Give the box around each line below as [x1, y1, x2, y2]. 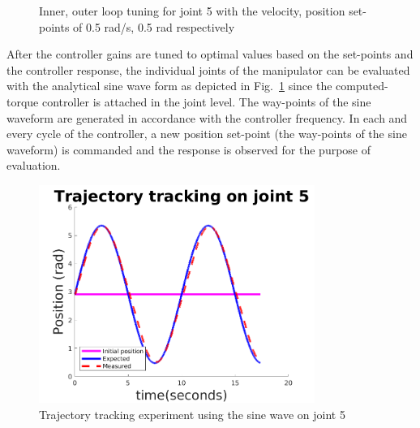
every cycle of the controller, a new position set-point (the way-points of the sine [6, 125, 407, 142]
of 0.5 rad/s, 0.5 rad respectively [73, 18, 235, 35]
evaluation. [6, 157, 61, 174]
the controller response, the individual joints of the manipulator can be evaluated [6, 61, 410, 78]
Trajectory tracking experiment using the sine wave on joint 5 [39, 405, 345, 422]
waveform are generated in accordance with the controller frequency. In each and [6, 109, 408, 126]
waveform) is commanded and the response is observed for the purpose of [6, 141, 371, 158]
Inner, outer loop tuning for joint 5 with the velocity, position [39, 2, 345, 19]
